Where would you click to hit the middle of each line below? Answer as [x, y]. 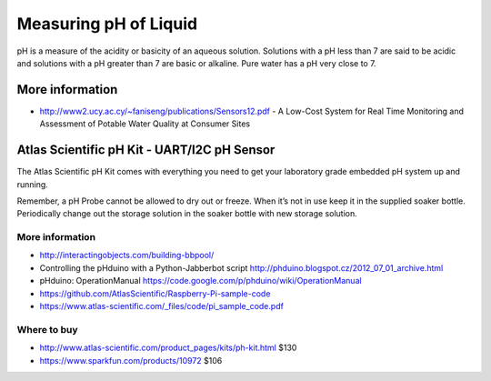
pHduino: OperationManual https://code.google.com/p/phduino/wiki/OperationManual [201, 281]
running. [33, 184]
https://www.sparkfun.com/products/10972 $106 [131, 360]
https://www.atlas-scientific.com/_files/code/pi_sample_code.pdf [161, 306]
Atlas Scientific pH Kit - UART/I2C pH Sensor [146, 150]
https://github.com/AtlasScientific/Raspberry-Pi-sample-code [155, 293]
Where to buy [47, 329]
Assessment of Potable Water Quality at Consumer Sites [145, 124]
